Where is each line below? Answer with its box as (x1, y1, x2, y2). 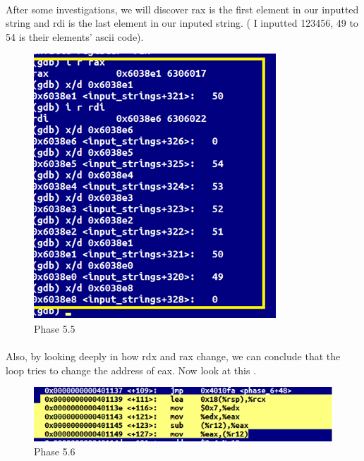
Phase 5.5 (34, 321, 75, 336)
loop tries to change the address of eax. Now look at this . (6, 362, 257, 377)
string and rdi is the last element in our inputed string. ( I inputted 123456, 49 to (6, 16, 358, 30)
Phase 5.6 (34, 444, 75, 459)
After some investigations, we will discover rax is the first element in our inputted (6, 1, 359, 16)
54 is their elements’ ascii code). (6, 29, 144, 44)
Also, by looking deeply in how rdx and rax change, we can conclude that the (6, 349, 341, 364)
